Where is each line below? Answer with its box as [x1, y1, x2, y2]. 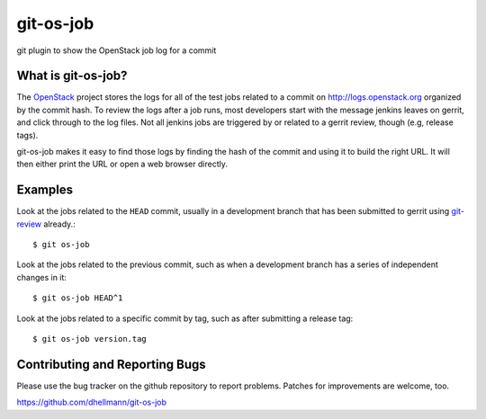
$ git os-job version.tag [32, 334, 148, 344]
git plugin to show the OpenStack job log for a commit [16, 45, 217, 56]
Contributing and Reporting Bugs [16, 356, 206, 372]
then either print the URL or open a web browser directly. [16, 158, 229, 170]
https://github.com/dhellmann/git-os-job [16, 397, 166, 408]
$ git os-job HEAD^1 [32, 293, 123, 303]
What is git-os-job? [16, 68, 128, 84]
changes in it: [16, 272, 67, 282]
